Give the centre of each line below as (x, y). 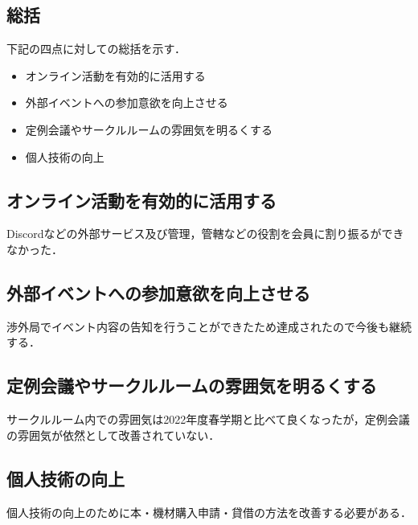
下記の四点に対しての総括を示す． (96, 49)
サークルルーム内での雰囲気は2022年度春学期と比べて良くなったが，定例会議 (208, 419)
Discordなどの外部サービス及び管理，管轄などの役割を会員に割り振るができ (205, 234)
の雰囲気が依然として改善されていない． (113, 435)
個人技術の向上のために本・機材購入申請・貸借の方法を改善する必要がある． (209, 512)
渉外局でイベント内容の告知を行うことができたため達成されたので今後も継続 (209, 326)
